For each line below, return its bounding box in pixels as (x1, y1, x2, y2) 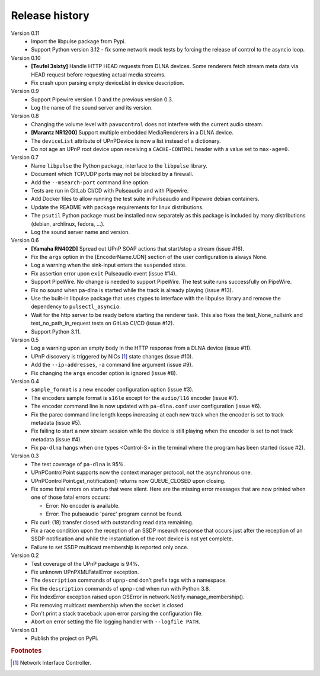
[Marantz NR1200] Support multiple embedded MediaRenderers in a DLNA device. (31, 129, 233, 136)
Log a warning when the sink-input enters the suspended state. (31, 261, 187, 269)
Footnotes (11, 646, 42, 655)
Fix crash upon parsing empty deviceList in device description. (31, 79, 185, 86)
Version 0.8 (11, 113, 39, 120)
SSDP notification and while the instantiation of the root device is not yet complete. (31, 535, 233, 542)
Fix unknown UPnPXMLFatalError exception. (31, 568, 139, 575)
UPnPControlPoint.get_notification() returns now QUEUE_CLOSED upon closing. (31, 477, 226, 484)
